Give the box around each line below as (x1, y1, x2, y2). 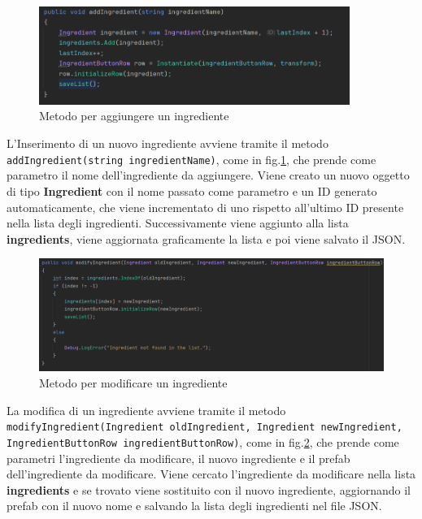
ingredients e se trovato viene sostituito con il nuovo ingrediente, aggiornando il (7, 481, 411, 498)
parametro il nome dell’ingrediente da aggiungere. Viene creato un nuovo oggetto (7, 167, 410, 184)
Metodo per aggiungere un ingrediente (39, 107, 229, 124)
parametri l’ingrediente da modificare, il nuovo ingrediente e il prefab (7, 449, 350, 466)
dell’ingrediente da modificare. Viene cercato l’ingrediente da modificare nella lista (7, 465, 416, 482)
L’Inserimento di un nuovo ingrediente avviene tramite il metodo (7, 135, 328, 152)
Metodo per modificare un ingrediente (39, 374, 228, 391)
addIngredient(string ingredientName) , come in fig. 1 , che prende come (7, 150, 376, 167)
